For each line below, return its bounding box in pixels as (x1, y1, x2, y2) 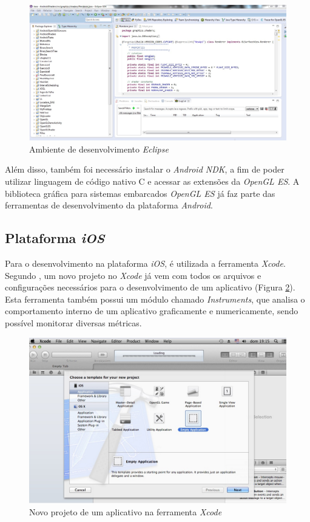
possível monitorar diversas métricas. (5, 316, 142, 329)
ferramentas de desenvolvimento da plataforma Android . (5, 199, 213, 211)
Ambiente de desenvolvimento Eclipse (29, 142, 169, 155)
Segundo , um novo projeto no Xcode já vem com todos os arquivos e (5, 269, 261, 281)
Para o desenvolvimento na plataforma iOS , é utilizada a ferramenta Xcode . (5, 256, 286, 269)
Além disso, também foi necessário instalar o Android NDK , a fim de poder (5, 163, 285, 176)
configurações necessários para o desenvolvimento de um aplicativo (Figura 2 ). (5, 281, 295, 294)
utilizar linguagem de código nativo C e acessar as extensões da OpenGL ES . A (5, 174, 300, 187)
